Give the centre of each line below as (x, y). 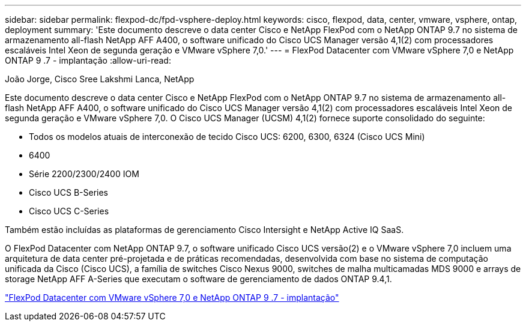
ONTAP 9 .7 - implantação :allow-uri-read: (88, 60)
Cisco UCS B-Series (68, 192)
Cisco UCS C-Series (69, 211)
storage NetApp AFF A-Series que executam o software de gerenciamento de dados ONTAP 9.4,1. (198, 279)
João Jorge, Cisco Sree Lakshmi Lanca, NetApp (100, 79)
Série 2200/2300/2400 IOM (84, 174)
